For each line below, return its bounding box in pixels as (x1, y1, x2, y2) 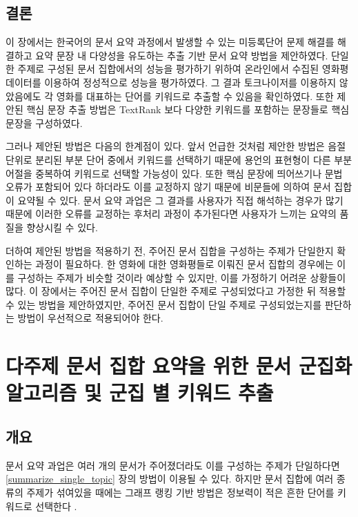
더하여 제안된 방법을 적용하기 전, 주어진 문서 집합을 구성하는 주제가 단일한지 (6, 243, 334, 257)
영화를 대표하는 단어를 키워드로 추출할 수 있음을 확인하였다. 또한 (56, 88, 334, 103)
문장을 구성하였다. (6, 115, 83, 130)
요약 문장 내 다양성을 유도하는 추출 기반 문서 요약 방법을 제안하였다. (35, 48, 328, 62)
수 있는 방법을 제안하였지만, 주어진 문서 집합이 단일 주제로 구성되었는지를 (6, 297, 322, 311)
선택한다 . (35, 498, 77, 513)
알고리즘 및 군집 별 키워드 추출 (6, 378, 274, 407)
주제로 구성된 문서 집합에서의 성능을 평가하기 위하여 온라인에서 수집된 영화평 (17, 61, 349, 76)
